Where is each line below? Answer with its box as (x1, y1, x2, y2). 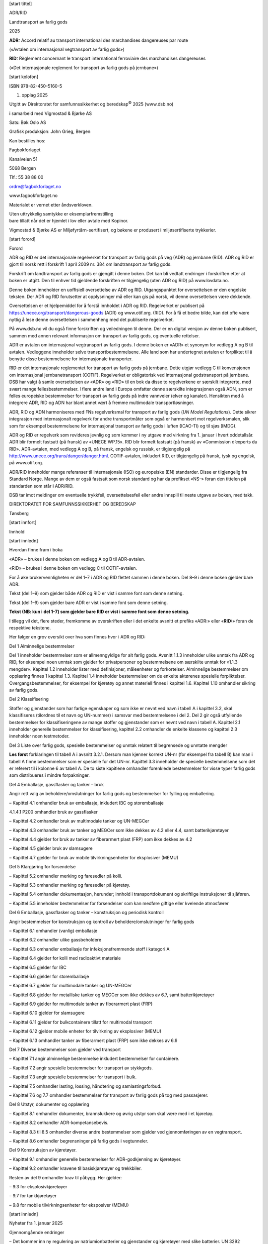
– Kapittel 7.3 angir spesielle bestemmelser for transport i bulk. (9, 1074, 136, 1080)
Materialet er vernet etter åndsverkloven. (9, 202, 93, 207)
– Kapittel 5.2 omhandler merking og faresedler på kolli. (9, 873, 123, 879)
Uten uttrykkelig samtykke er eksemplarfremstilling (9, 210, 114, 216)
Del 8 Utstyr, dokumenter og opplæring (9, 1101, 89, 1107)
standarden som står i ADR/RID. (9, 483, 74, 489)
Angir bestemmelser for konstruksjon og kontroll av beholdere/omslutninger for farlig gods (9, 919, 195, 925)
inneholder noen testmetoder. (9, 733, 70, 739)
